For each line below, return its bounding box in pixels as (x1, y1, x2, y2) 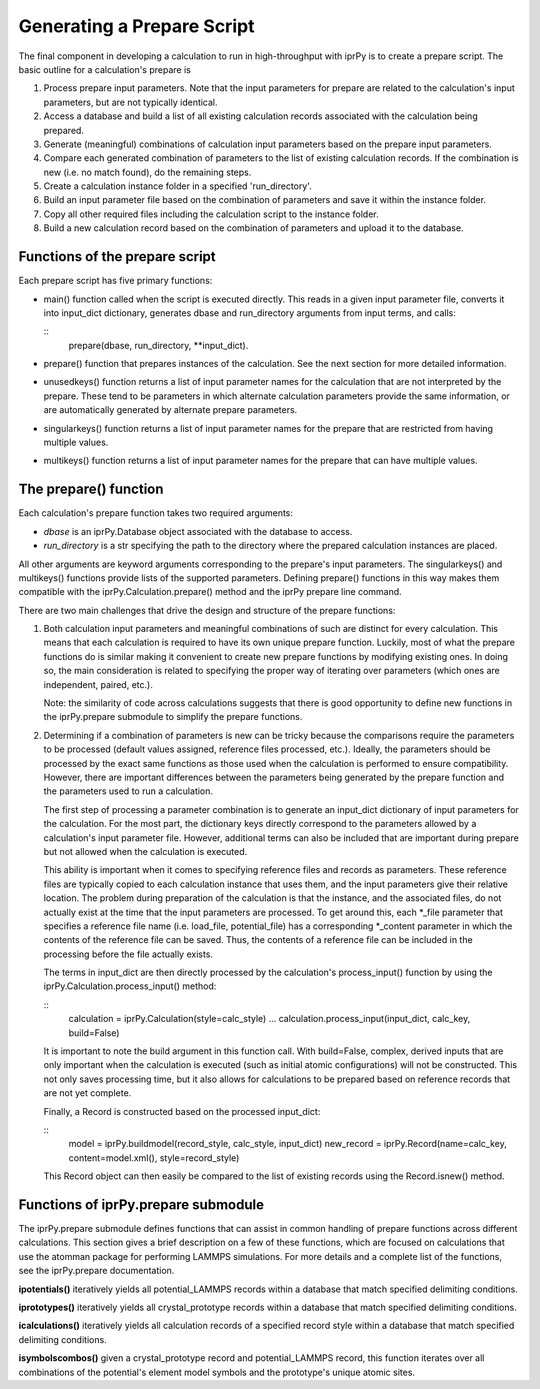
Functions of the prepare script (18, 248, 217, 265)
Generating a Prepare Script (18, 15, 255, 37)
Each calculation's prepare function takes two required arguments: (18, 507, 294, 519)
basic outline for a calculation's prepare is (18, 63, 192, 75)
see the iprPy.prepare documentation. (18, 1265, 175, 1277)
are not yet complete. (43, 1087, 132, 1099)
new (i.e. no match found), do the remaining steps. (43, 166, 252, 178)
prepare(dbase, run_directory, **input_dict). (68, 339, 249, 351)
